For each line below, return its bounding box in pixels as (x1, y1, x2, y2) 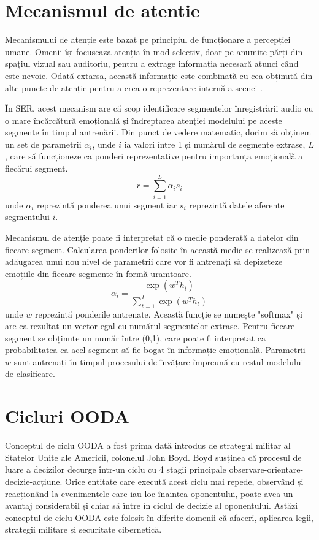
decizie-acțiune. (5, 474, 63, 487)
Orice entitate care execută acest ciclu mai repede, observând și (64, 474, 304, 487)
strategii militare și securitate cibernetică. (5, 523, 162, 536)
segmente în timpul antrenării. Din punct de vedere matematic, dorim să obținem (5, 126, 312, 139)
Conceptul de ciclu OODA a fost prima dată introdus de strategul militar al (5, 439, 291, 452)
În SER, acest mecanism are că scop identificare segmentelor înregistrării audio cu (5, 102, 313, 115)
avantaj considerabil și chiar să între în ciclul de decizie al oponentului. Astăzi (5, 499, 298, 512)
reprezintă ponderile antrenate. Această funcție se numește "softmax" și (34, 307, 302, 320)
